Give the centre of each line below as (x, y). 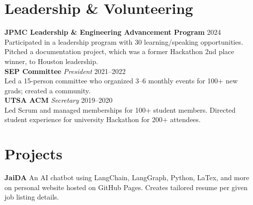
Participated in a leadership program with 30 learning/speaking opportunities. (124, 41)
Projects (34, 154)
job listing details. (32, 197)
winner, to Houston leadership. (51, 61)
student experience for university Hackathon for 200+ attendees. (103, 119)
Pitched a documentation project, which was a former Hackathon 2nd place (119, 51)
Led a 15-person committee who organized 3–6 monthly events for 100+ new (121, 81)
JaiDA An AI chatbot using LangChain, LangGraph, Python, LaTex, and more (127, 177)
